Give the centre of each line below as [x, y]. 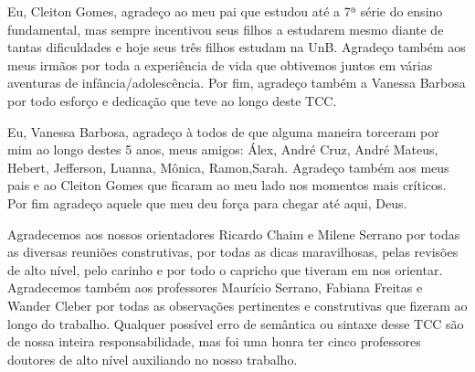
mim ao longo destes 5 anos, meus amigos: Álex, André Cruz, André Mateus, [223, 149]
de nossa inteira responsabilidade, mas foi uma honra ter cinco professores [214, 341]
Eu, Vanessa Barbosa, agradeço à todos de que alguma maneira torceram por [223, 131]
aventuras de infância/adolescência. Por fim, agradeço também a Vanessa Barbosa [237, 83]
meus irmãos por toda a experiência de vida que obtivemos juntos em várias [220, 64]
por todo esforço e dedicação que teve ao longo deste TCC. [172, 100]
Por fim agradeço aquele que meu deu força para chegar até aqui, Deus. [207, 202]
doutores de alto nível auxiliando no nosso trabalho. [153, 359]
